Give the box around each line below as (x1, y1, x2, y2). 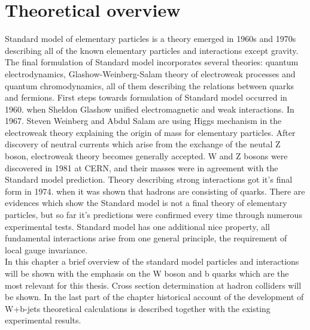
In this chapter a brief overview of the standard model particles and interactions (5, 255, 299, 268)
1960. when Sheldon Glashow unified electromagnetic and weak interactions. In (5, 102, 294, 115)
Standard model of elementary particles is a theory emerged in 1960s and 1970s (5, 32, 296, 45)
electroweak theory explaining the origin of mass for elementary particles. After (5, 126, 296, 138)
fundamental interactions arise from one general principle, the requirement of (5, 232, 287, 244)
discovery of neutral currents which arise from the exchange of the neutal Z (5, 138, 281, 150)
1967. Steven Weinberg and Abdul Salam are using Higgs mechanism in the (5, 114, 282, 127)
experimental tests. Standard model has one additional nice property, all (5, 220, 270, 232)
